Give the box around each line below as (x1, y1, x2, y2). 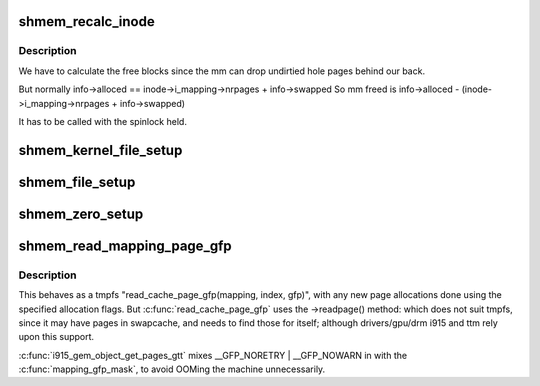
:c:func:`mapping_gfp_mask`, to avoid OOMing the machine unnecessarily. (18, 363, 326, 375)
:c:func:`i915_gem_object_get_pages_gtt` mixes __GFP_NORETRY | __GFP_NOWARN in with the (18, 349, 408, 361)
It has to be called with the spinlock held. (18, 115, 187, 127)
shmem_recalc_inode (18, 13, 155, 30)
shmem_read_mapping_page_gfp (18, 237, 232, 254)
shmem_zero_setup (18, 205, 144, 222)
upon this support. (18, 331, 95, 343)
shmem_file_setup (18, 173, 136, 190)
